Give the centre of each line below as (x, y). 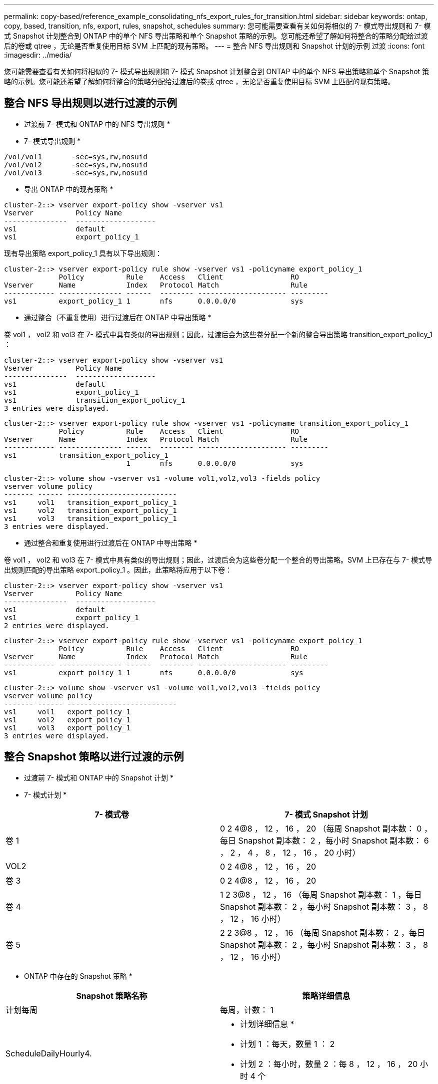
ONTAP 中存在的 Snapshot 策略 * (78, 976)
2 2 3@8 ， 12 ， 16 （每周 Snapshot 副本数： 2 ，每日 (322, 932)
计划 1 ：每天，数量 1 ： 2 (287, 1044)
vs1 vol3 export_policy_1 (67, 728)
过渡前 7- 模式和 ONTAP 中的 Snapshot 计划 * (99, 777)
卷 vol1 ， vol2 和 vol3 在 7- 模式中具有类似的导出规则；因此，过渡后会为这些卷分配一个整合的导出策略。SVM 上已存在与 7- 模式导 (218, 560)
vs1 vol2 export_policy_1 (67, 720)
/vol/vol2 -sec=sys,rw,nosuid (76, 165)
